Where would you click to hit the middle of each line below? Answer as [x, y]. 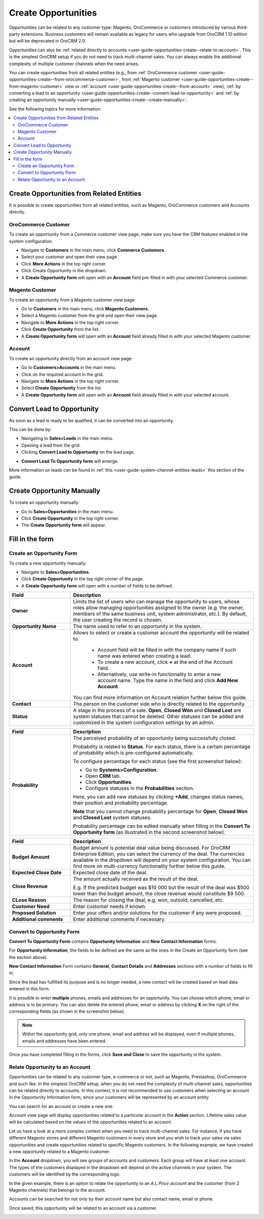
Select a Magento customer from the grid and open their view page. [90, 316]
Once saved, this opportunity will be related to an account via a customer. [83, 1208]
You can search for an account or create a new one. [61, 1106]
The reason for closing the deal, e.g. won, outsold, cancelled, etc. [149, 900]
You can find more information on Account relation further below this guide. [160, 697]
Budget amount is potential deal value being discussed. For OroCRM [152, 848]
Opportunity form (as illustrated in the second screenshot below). [149, 832]
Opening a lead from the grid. [51, 445]
